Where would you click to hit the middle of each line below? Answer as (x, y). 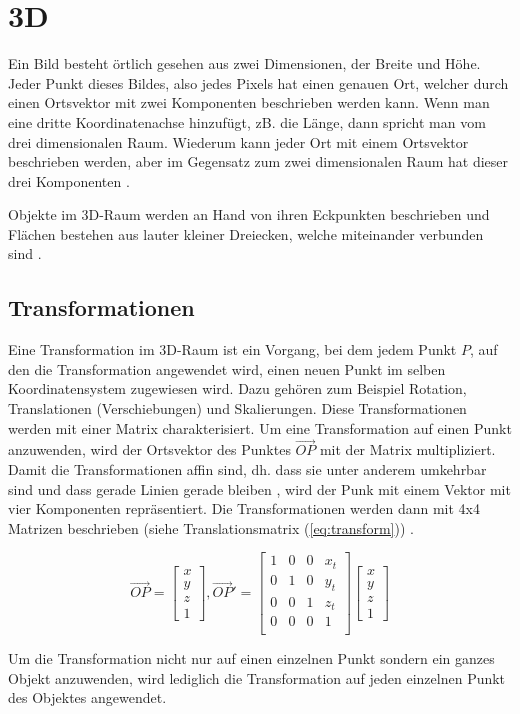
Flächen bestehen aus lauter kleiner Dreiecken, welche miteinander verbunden (246, 233)
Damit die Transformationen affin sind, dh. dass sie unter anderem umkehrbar (247, 469)
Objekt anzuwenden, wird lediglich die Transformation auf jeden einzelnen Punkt (257, 677)
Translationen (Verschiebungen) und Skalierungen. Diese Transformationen (237, 408)
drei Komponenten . (69, 180)
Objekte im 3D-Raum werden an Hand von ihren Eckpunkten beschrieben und (249, 214)
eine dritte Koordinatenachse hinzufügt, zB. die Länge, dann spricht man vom (247, 121)
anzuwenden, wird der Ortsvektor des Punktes (149, 449)
